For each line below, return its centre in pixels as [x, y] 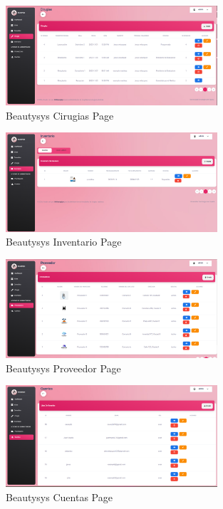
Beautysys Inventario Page [64, 242]
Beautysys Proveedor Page [63, 368]
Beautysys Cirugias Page [60, 115]
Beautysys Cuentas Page [59, 497]
